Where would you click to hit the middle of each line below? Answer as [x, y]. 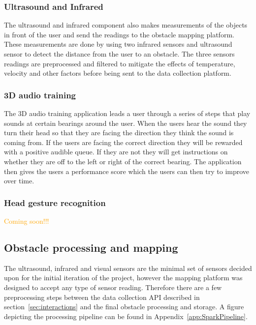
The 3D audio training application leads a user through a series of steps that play [127, 113]
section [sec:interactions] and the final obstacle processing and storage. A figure [124, 307]
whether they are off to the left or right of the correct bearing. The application [123, 161]
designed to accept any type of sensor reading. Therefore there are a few [113, 287]
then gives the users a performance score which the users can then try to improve [127, 171]
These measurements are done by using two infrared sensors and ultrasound [118, 44]
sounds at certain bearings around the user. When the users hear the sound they [126, 123]
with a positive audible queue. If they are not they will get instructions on [116, 152]
